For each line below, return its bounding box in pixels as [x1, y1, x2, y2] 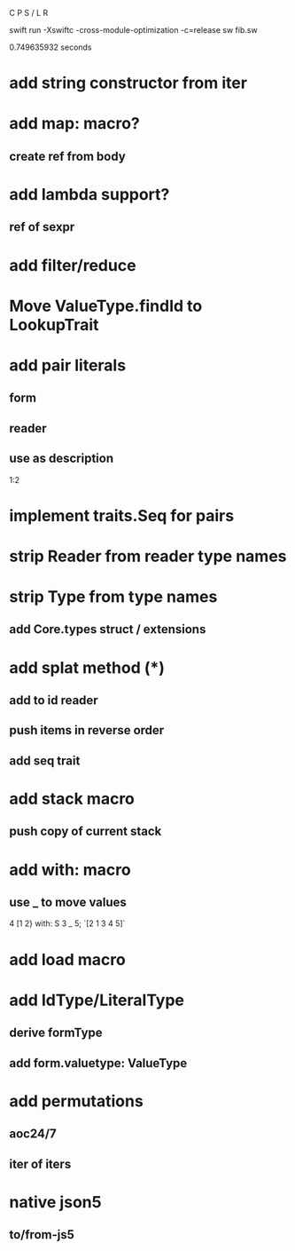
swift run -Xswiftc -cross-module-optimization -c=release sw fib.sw [9, 25, 259, 35]
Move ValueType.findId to [9, 296, 203, 316]
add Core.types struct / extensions [9, 622, 206, 637]
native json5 [9, 1192, 102, 1212]
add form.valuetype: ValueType [9, 1056, 188, 1071]
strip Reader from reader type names [9, 546, 287, 566]
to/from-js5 [9, 1227, 75, 1242]
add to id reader [9, 693, 99, 709]
